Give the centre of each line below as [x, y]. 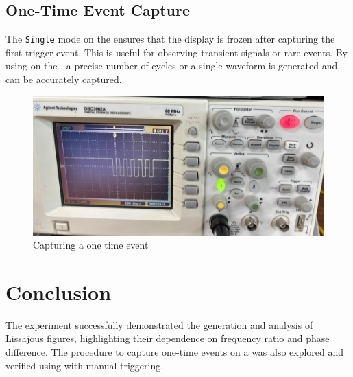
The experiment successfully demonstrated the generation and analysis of [159, 324]
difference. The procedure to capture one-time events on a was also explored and [175, 352]
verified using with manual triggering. [85, 365]
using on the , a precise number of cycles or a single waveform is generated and [172, 66]
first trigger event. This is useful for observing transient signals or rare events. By [176, 52]
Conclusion [59, 292]
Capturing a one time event [91, 245]
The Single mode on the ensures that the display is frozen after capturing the [170, 39]
